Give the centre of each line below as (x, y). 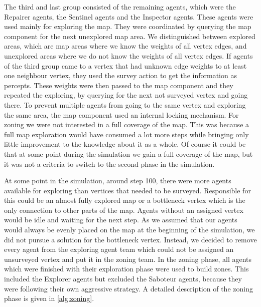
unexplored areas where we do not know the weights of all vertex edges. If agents (128, 55)
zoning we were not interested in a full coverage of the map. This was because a (127, 124)
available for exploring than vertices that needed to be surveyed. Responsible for (127, 190)
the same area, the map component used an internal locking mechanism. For (121, 114)
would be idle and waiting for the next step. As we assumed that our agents (121, 220)
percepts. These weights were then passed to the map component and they (119, 85)
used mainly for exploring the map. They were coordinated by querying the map (128, 26)
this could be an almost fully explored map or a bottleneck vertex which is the (125, 200)
